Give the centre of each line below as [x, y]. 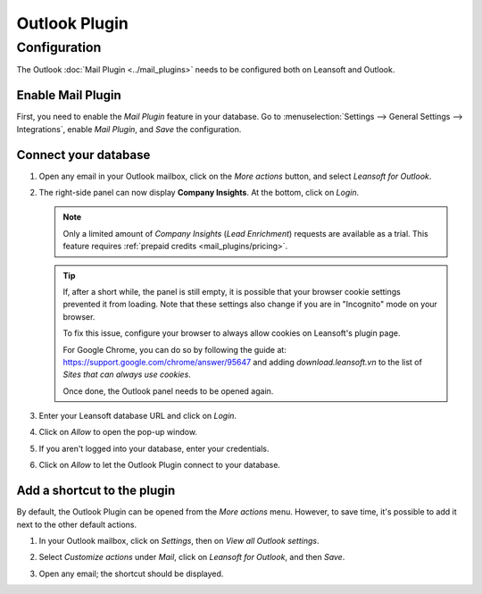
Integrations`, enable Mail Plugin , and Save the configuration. [129, 129]
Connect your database [83, 155]
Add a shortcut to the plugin [96, 491]
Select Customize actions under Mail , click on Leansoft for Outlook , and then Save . [192, 557]
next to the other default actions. [77, 524]
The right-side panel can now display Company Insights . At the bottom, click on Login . [199, 192]
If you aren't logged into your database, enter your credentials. [154, 448]
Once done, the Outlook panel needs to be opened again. [168, 391]
